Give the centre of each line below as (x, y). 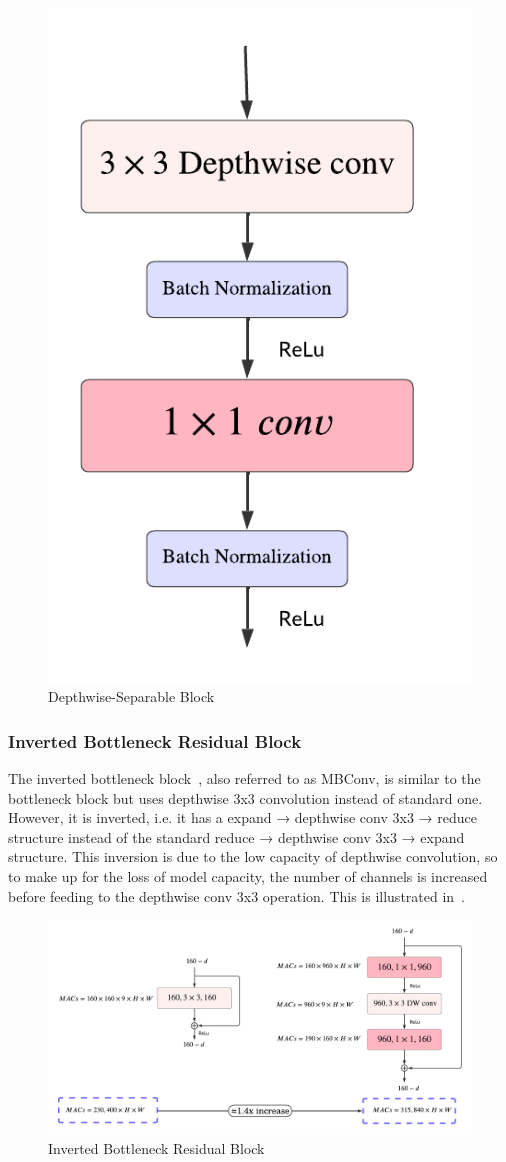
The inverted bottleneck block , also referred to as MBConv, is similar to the (244, 778)
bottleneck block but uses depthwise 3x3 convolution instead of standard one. (245, 797)
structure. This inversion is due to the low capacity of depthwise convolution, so (253, 856)
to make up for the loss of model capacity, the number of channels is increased (248, 876)
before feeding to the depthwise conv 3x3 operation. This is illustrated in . (237, 895)
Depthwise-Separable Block (131, 696)
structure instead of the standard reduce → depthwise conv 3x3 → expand (236, 836)
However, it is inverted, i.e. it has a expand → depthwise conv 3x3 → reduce (242, 817)
